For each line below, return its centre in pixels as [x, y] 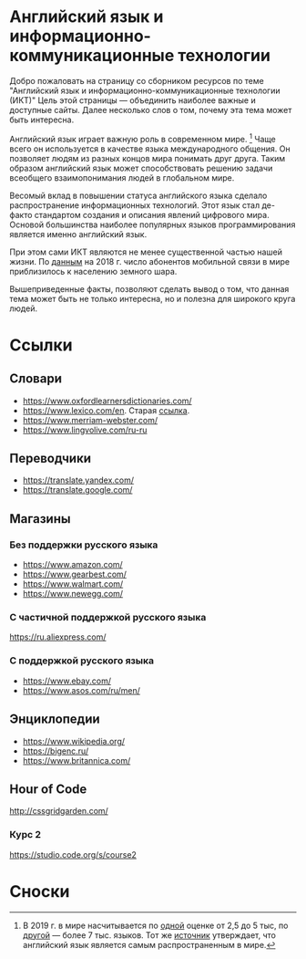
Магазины [40, 519]
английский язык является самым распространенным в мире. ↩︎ [149, 944]
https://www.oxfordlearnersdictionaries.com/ [107, 401]
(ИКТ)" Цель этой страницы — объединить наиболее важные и [133, 100]
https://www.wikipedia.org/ [74, 741]
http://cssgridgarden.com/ [59, 811]
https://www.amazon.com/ [72, 565]
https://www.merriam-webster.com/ [90, 420]
